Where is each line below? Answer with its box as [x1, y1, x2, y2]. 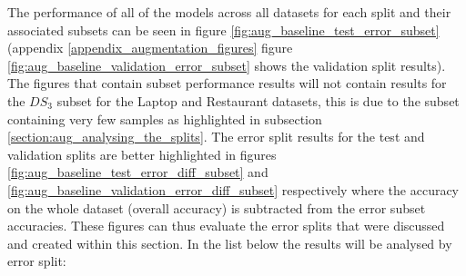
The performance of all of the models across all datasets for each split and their [7, 3, 451, 21]
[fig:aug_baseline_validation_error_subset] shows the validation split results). [7, 55, 446, 74]
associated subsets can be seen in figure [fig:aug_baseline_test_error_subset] [7, 20, 440, 39]
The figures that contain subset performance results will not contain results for [7, 74, 447, 93]
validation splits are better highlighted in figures [7, 144, 277, 163]
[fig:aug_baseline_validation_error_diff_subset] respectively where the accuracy [7, 180, 460, 199]
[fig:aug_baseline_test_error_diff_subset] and [7, 163, 268, 182]
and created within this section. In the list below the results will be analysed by [7, 233, 452, 252]
